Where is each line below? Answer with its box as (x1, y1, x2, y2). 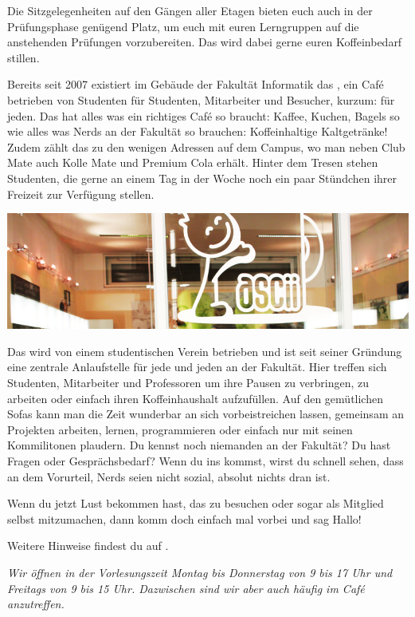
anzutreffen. (7, 595, 65, 612)
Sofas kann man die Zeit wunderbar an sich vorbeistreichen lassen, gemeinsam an (7, 405, 404, 422)
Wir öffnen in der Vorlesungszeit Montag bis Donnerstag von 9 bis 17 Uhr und (7, 564, 393, 580)
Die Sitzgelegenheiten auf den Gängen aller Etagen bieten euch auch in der (7, 2, 373, 18)
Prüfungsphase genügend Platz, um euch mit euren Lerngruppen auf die (7, 18, 359, 34)
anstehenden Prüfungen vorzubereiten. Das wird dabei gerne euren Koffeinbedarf (7, 34, 402, 50)
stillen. (7, 49, 40, 65)
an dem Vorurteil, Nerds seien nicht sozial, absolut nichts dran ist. (7, 468, 331, 485)
